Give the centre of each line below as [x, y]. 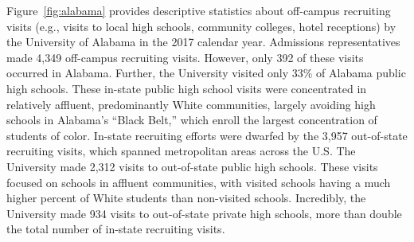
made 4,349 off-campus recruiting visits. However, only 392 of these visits [185, 57]
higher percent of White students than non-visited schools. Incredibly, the [186, 198]
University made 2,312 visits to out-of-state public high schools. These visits [192, 166]
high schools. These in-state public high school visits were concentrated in [187, 88]
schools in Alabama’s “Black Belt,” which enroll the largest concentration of [192, 120]
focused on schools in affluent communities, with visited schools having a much [199, 182]
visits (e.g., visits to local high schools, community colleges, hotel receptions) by [201, 26]
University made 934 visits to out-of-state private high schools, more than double [204, 213]
